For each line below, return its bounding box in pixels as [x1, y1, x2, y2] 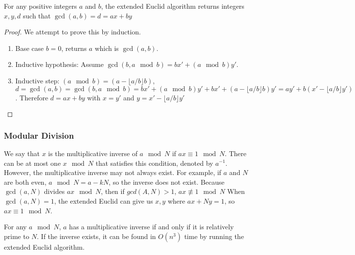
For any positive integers [4, 1, 77, 11]
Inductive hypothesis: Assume [15, 59, 104, 69]
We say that [4, 148, 40, 158]
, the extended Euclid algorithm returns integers [101, 1, 244, 11]
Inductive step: [15, 75, 60, 85]
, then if [101, 186, 125, 196]
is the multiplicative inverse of [48, 148, 138, 158]
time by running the [184, 231, 244, 241]
